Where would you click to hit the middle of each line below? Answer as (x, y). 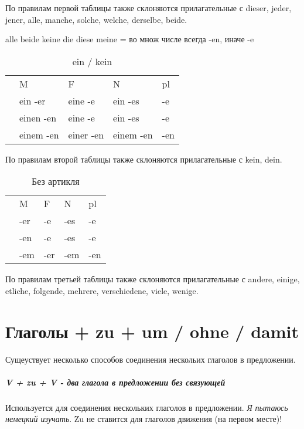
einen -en (38, 117)
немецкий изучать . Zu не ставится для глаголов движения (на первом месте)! (144, 419)
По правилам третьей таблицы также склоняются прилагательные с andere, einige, (153, 279)
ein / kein (92, 61)
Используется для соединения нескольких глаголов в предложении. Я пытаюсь (147, 407)
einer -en (86, 134)
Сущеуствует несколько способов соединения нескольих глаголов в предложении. (151, 359)
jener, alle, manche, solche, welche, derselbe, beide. (96, 19)
